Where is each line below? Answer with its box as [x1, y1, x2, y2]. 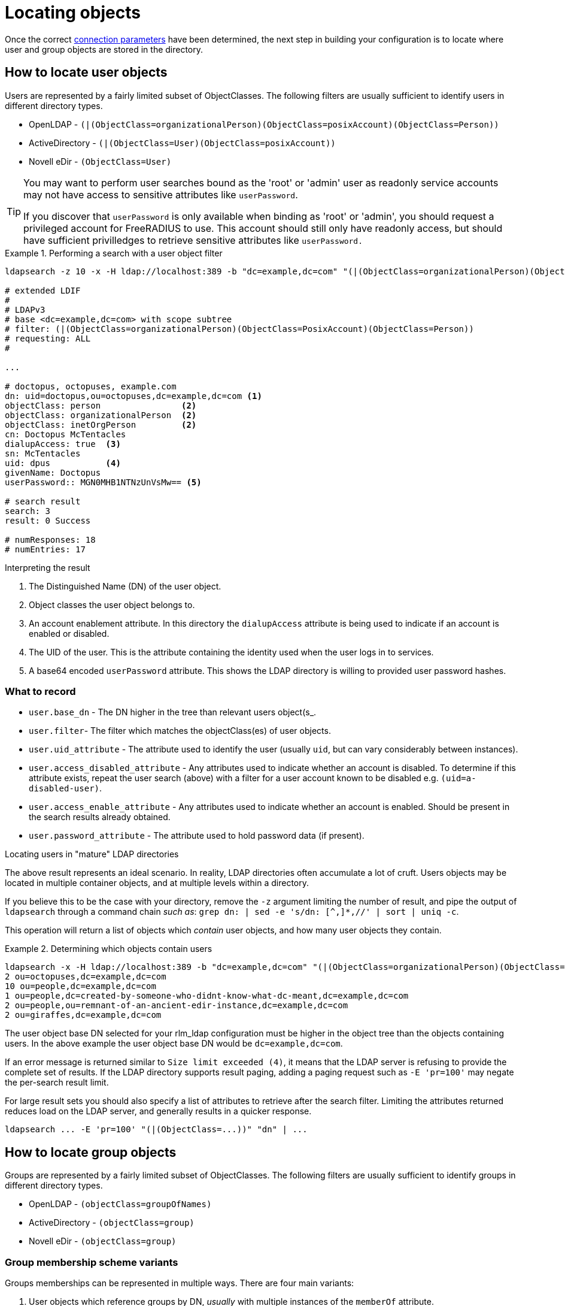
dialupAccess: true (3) [5, 439, 121, 449]
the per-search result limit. [5, 1077, 109, 1088]
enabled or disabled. [29, 628, 110, 639]
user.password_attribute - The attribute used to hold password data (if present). [29, 830, 364, 841]
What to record [5, 685, 76, 697]
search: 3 [5, 506, 50, 516]
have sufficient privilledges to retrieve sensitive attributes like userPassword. [23, 234, 363, 246]
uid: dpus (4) [5, 458, 121, 468]
